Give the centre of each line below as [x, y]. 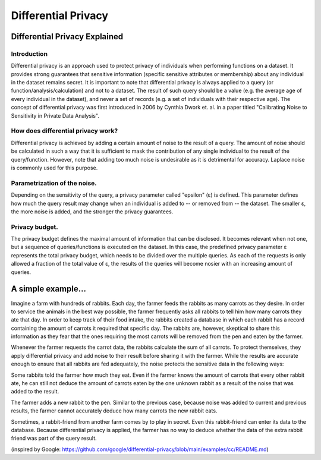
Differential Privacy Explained [67, 37]
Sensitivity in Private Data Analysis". [55, 115]
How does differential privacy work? [64, 131]
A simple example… [48, 289]
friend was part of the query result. [54, 438]
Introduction [29, 53]
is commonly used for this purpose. [54, 168]
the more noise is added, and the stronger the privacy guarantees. [92, 212]
